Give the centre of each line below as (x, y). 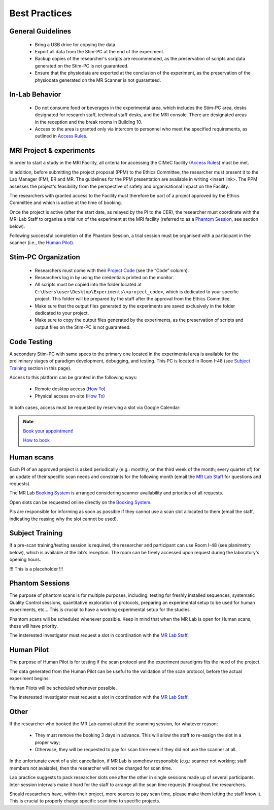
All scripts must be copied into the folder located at (88, 285)
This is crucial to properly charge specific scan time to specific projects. (85, 801)
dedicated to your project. (62, 313)
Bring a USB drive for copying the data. (76, 44)
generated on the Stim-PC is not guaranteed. (82, 65)
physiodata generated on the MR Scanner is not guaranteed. (98, 80)
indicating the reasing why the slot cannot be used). (64, 519)
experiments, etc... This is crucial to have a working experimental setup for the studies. (100, 610)
